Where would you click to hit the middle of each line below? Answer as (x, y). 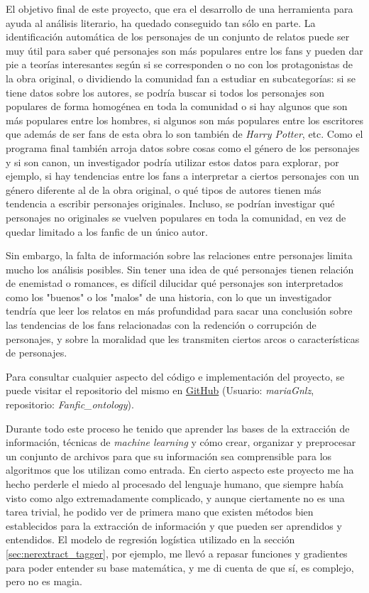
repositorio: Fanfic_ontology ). (70, 404)
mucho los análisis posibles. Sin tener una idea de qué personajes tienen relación (180, 269)
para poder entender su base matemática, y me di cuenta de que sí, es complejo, (180, 567)
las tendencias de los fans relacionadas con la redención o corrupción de (161, 325)
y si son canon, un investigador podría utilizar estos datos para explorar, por (172, 162)
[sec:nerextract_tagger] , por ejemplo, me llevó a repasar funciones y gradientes (177, 553)
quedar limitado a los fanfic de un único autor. (107, 231)
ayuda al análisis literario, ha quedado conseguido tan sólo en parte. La (161, 22)
